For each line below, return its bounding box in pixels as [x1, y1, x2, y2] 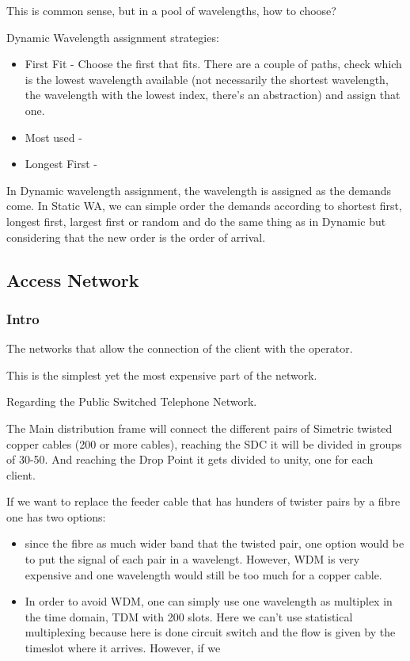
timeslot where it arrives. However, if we [25, 640, 221, 656]
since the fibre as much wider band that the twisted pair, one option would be [25, 535, 404, 552]
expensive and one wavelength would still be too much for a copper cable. [25, 566, 382, 583]
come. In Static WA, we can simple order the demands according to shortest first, [6, 197, 402, 214]
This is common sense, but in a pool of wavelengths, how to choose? [6, 2, 336, 18]
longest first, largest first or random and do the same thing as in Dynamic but [6, 212, 386, 229]
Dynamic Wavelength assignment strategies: [6, 29, 219, 45]
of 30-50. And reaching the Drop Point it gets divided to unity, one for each [6, 451, 374, 468]
